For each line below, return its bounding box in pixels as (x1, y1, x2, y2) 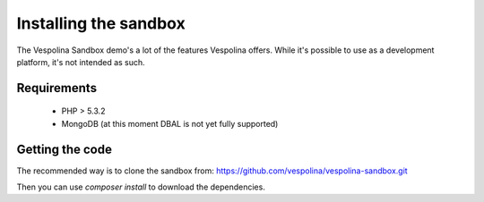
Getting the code (16, 141, 112, 156)
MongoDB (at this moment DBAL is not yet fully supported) (61, 118, 279, 129)
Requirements (16, 80, 98, 96)
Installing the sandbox (16, 13, 186, 33)
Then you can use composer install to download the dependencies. (16, 181, 266, 192)
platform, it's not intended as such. (16, 56, 145, 67)
